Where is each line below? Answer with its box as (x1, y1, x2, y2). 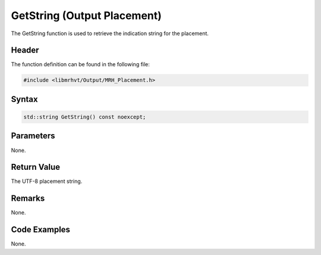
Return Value (11, 162, 61, 172)
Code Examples (11, 225, 71, 235)
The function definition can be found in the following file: (11, 61, 150, 68)
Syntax (11, 94, 38, 104)
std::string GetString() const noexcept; (23, 114, 146, 120)
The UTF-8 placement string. (11, 178, 83, 185)
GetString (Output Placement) (11, 9, 162, 22)
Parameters (11, 131, 55, 141)
